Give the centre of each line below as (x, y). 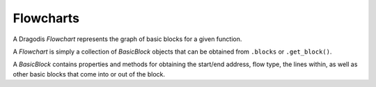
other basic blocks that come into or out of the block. (89, 74)
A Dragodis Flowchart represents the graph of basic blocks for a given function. (127, 39)
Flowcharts (46, 18)
